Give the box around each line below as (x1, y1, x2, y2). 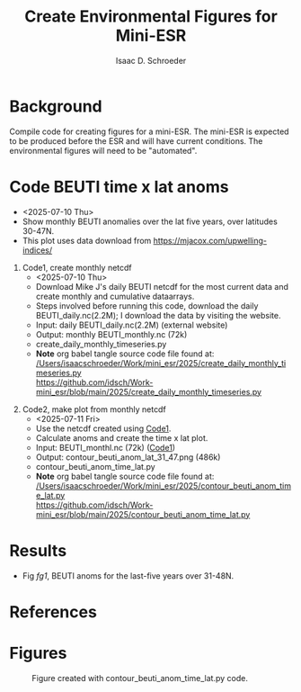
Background (9, 96, 102, 116)
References (9, 601, 97, 622)
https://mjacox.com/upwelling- (153, 235, 268, 246)
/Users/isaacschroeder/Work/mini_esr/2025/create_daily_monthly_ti (35, 357, 287, 368)
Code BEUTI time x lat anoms (9, 176, 229, 197)
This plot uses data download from (22, 235, 152, 246)
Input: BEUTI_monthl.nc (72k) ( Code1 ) (35, 442, 176, 453)
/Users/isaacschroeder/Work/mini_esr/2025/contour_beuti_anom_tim (35, 480, 292, 491)
